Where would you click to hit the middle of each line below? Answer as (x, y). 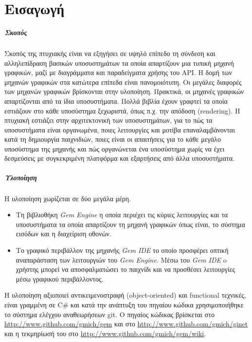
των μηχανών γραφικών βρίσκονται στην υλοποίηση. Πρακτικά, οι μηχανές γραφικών (124, 91)
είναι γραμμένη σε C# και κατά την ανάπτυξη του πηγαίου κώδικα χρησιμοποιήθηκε (124, 304)
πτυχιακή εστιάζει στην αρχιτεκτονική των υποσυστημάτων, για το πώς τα (108, 120)
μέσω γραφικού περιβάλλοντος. (60, 278)
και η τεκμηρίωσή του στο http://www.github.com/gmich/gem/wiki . (105, 333)
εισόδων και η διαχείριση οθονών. (63, 234)
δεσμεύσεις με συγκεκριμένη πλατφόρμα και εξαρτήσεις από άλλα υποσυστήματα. (119, 158)
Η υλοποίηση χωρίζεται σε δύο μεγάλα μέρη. (68, 198)
